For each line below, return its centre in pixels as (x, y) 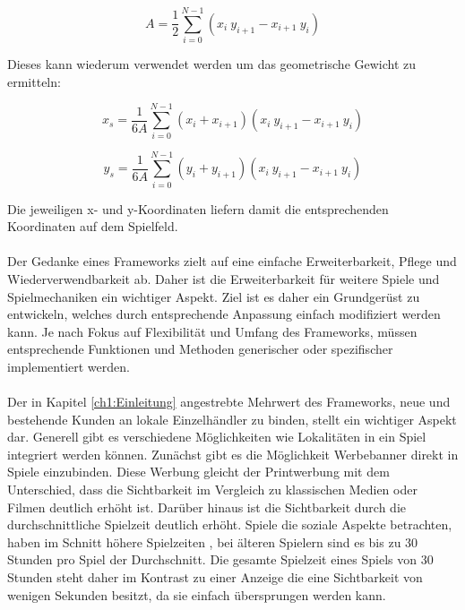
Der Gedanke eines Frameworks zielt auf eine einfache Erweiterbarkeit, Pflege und (232, 261)
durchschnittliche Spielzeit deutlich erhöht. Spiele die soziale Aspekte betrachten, (230, 524)
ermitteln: (34, 81)
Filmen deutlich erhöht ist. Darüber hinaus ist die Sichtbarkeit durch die (207, 507)
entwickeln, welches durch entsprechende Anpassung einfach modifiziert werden (224, 314)
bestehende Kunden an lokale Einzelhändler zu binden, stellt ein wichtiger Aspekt (232, 419)
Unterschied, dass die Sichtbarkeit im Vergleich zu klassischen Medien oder (212, 490)
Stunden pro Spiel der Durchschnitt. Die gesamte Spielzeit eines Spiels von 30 (220, 559)
